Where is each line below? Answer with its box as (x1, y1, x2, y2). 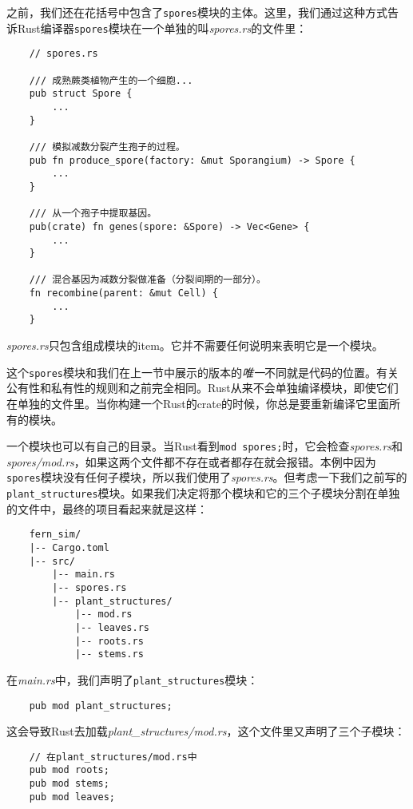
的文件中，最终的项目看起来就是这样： (6, 500, 208, 517)
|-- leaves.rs (74, 621, 149, 633)
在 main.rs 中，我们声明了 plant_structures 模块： (6, 671, 259, 688)
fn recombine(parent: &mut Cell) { (29, 288, 218, 299)
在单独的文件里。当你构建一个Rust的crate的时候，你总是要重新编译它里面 (6, 395, 390, 411)
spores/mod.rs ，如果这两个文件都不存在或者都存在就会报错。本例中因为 (6, 453, 376, 470)
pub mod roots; (29, 764, 109, 776)
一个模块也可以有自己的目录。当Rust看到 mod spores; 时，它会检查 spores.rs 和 (6, 438, 403, 454)
